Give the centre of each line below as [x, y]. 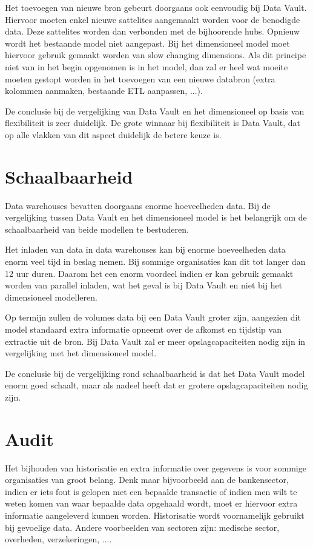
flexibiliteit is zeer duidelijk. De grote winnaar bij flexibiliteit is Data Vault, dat [153, 123]
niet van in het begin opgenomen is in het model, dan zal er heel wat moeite [147, 66]
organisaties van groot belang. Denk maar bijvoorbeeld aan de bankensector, [147, 480]
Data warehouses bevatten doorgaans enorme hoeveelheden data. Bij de [138, 205]
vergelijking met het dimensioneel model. [81, 353]
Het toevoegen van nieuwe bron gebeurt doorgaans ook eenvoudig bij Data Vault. [156, 7]
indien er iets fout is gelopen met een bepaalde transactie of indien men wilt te [151, 491]
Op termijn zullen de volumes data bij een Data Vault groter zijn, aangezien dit [153, 317]
